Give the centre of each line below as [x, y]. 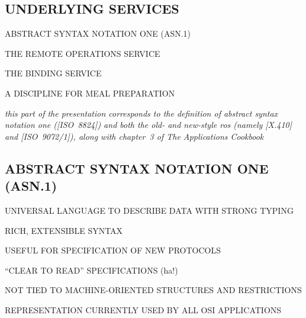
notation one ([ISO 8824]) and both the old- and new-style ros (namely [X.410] [149, 125]
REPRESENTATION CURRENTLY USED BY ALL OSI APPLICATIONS [143, 309]
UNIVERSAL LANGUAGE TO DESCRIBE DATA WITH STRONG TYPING [149, 210]
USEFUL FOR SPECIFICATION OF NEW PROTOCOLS [113, 250]
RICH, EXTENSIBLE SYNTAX [64, 230]
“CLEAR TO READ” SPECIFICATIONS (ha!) [91, 270]
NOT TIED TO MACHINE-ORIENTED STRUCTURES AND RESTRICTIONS [153, 290]
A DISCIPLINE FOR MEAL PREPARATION [90, 93]
